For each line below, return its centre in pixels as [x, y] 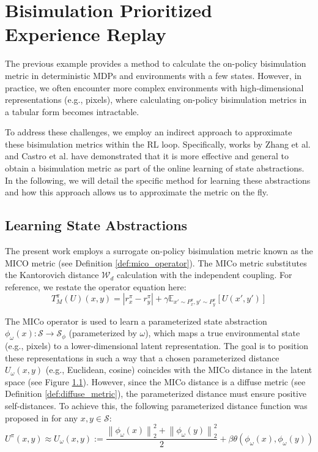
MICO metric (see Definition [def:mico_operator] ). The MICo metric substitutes [156, 262]
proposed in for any [42, 417]
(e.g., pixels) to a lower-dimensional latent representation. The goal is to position [157, 345]
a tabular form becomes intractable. [72, 111]
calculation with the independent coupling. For [204, 275]
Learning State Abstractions [96, 225]
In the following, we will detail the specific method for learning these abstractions [158, 180]
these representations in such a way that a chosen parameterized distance [142, 357]
